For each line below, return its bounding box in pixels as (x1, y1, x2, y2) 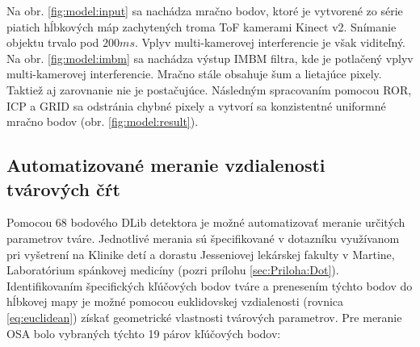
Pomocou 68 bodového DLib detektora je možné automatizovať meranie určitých (6, 214, 405, 231)
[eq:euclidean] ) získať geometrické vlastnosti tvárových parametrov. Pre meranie (6, 308, 402, 325)
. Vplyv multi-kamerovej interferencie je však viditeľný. (134, 34, 405, 51)
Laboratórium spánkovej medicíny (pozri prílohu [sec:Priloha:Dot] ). (6, 261, 339, 278)
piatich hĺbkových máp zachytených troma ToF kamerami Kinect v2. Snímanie (6, 18, 397, 35)
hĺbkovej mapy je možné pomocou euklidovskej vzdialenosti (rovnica (6, 293, 344, 310)
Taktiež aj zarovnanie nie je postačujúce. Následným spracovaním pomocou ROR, (6, 81, 412, 98)
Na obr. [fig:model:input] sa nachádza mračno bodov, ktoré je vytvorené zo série (6, 2, 403, 19)
